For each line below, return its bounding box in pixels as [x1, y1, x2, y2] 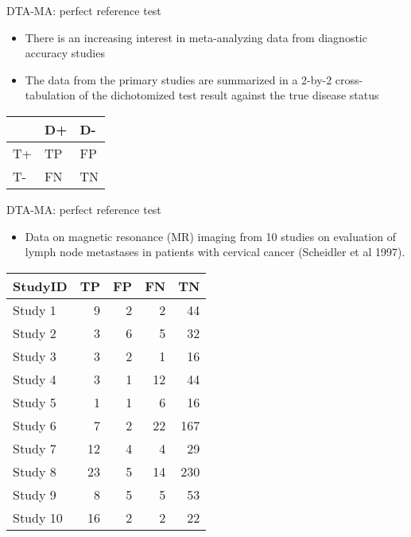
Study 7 [13, 438, 56, 457]
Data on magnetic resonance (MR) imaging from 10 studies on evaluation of [25, 228, 396, 244]
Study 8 [13, 461, 56, 481]
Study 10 [13, 508, 63, 527]
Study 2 [13, 323, 56, 342]
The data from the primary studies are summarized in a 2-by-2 [25, 71, 332, 88]
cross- [335, 71, 363, 88]
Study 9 [13, 484, 56, 504]
